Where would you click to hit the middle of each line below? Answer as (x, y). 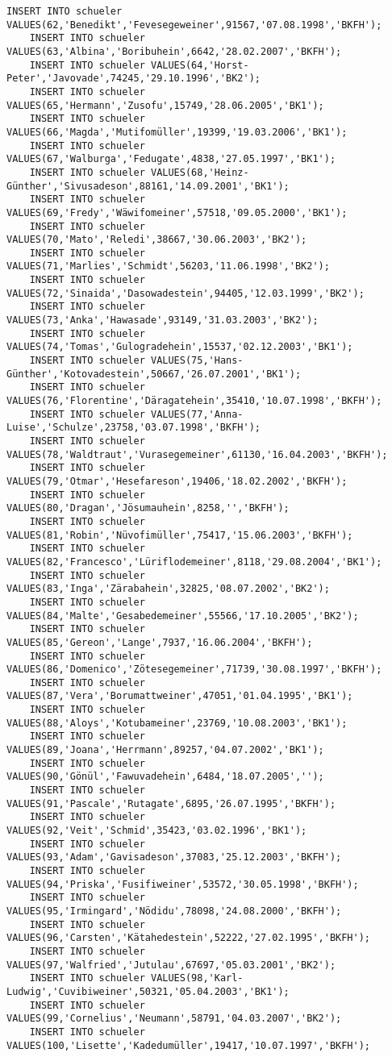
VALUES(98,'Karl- (197, 978)
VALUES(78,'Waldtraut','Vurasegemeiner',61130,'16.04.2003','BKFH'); (197, 454)
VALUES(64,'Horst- (200, 65)
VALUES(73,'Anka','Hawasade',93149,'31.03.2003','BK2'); (163, 320)
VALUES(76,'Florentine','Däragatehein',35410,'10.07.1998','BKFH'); (194, 401)
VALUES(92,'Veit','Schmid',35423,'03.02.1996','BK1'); (157, 831)
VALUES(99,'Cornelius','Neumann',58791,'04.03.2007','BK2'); (174, 1019)
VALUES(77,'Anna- (197, 414)
